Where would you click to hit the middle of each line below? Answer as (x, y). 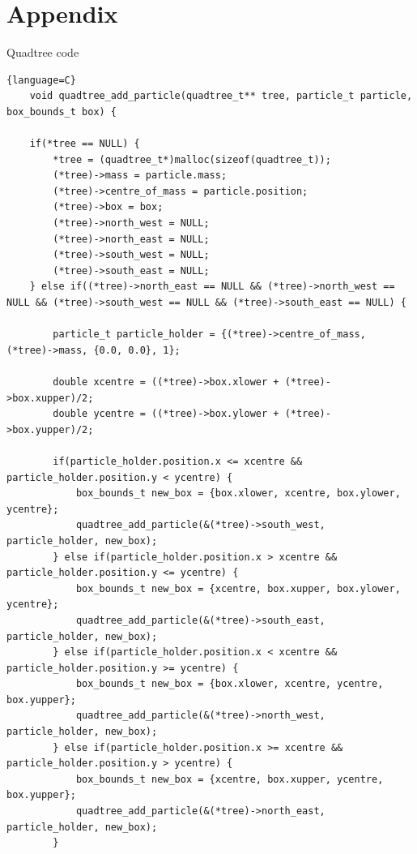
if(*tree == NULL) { (85, 144)
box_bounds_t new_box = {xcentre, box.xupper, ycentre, (230, 779)
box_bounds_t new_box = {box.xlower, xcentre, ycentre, (230, 684)
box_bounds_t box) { (62, 112)
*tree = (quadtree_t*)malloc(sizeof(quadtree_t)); (192, 159)
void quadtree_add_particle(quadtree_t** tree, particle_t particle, (221, 96)
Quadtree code (43, 52)
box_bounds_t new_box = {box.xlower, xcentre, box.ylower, (238, 494)
